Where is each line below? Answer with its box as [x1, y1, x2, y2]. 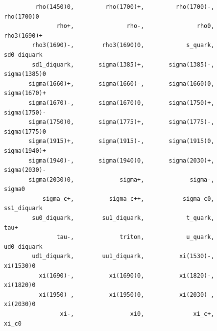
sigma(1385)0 [4, 71, 46, 78]
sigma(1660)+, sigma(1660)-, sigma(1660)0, [28, 80, 215, 87]
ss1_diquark [4, 205, 43, 212]
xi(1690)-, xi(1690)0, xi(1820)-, [39, 272, 215, 279]
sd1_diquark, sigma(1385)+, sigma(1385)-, [32, 61, 215, 68]
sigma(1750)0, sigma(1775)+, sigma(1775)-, [28, 118, 215, 126]
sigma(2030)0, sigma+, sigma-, [28, 176, 215, 183]
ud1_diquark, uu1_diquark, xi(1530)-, [32, 253, 215, 260]
